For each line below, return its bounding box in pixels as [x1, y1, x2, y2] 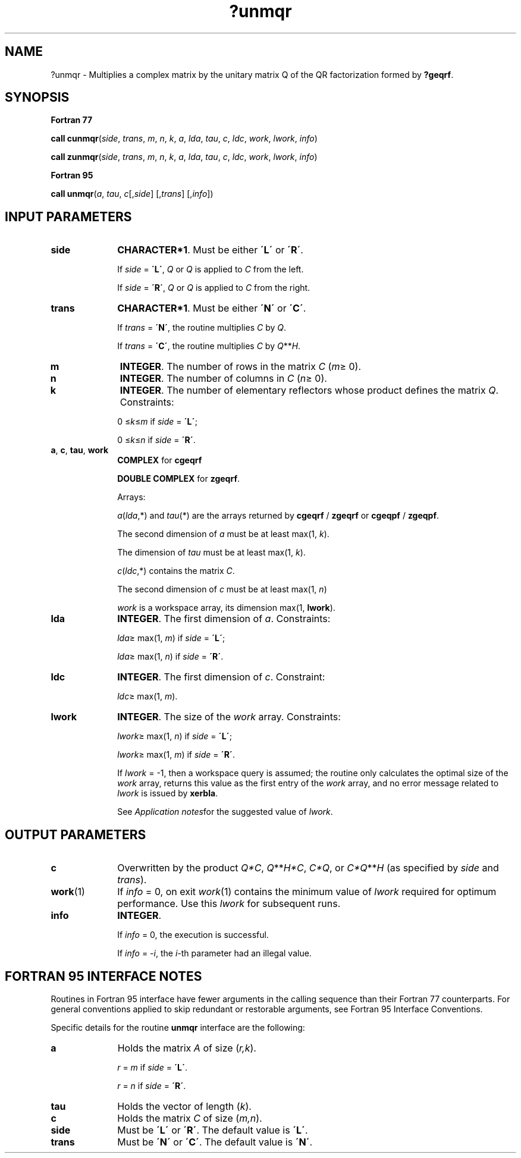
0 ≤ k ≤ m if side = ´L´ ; [117, 416, 197, 427]
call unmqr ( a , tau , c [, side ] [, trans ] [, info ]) [51, 189, 214, 199]
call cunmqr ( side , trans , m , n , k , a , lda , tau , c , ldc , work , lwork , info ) [51, 133, 318, 144]
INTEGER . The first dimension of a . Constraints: [117, 613, 331, 625]
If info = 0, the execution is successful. [117, 930, 269, 940]
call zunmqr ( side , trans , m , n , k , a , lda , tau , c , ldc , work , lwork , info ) [51, 152, 318, 162]
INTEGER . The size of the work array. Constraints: [117, 711, 341, 723]
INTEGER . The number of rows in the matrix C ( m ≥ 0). [120, 360, 362, 373]
